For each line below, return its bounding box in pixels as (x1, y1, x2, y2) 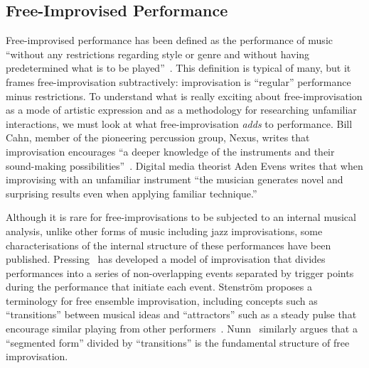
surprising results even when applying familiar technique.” (6, 185, 257, 200)
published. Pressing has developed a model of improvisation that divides (6, 251, 326, 266)
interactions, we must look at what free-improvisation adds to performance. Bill (6, 116, 353, 131)
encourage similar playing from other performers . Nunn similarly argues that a (6, 321, 358, 336)
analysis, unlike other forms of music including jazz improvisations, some (6, 223, 323, 238)
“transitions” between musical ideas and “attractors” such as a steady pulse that (6, 307, 357, 322)
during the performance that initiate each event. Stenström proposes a (6, 279, 312, 294)
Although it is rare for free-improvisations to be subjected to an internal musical (6, 210, 356, 224)
